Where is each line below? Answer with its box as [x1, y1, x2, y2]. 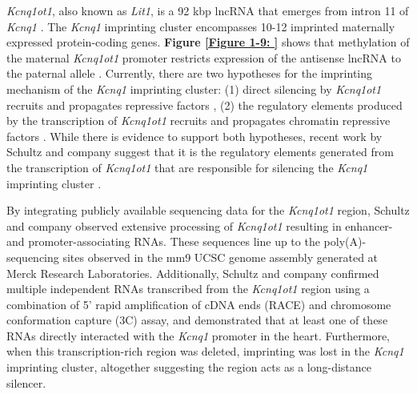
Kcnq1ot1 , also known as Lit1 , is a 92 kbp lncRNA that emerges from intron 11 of [6, 2, 409, 18]
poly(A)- [323, 233, 367, 250]
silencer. [6, 374, 46, 391]
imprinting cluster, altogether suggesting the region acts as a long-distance [6, 359, 371, 376]
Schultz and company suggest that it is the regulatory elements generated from [6, 143, 394, 160]
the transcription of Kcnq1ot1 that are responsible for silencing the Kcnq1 [6, 159, 368, 175]
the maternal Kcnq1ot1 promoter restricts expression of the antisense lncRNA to [6, 49, 401, 66]
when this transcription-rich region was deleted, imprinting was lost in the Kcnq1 [6, 343, 404, 360]
